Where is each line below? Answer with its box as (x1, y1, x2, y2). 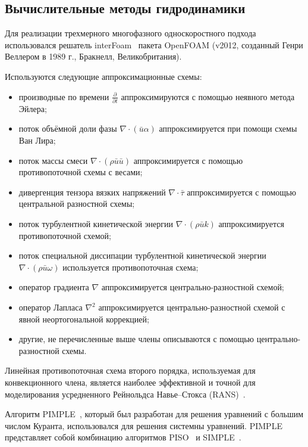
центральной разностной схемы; (18, 197, 135, 210)
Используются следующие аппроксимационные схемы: (5, 70, 202, 82)
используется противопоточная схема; (62, 260, 199, 273)
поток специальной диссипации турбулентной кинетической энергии (18, 249, 266, 262)
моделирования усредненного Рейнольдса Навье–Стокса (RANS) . (5, 387, 246, 400)
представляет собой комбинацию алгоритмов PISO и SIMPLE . (5, 431, 241, 443)
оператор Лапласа (18, 301, 83, 313)
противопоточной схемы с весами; (18, 166, 143, 178)
